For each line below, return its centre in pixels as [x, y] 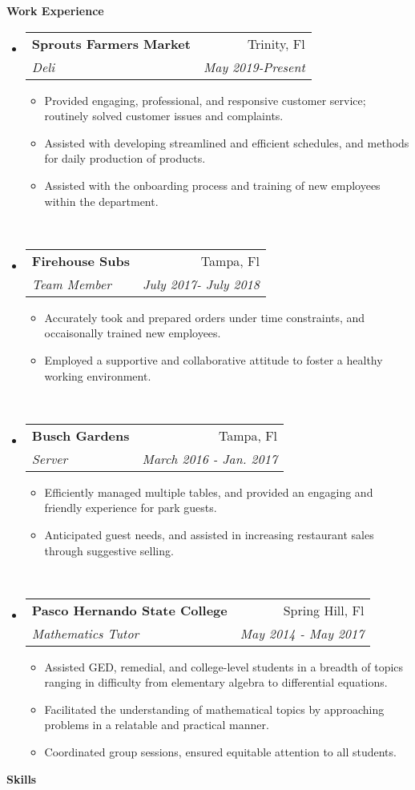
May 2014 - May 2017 [302, 633]
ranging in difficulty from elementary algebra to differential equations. [216, 682]
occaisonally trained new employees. [133, 333]
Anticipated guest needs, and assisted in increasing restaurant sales [209, 534]
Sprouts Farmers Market [111, 43]
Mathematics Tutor [85, 633]
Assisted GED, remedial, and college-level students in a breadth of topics [224, 666]
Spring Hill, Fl [324, 610]
